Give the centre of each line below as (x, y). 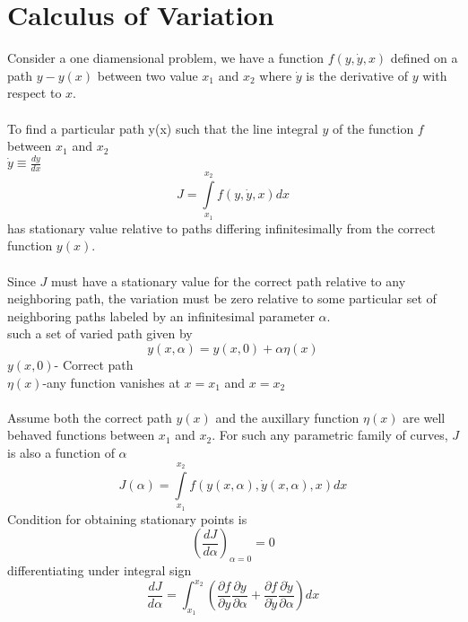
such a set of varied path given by (100, 333)
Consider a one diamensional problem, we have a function (165, 58)
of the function (373, 128)
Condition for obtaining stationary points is (127, 518)
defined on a (424, 58)
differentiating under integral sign (100, 569)
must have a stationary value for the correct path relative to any (229, 280)
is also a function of (61, 452)
